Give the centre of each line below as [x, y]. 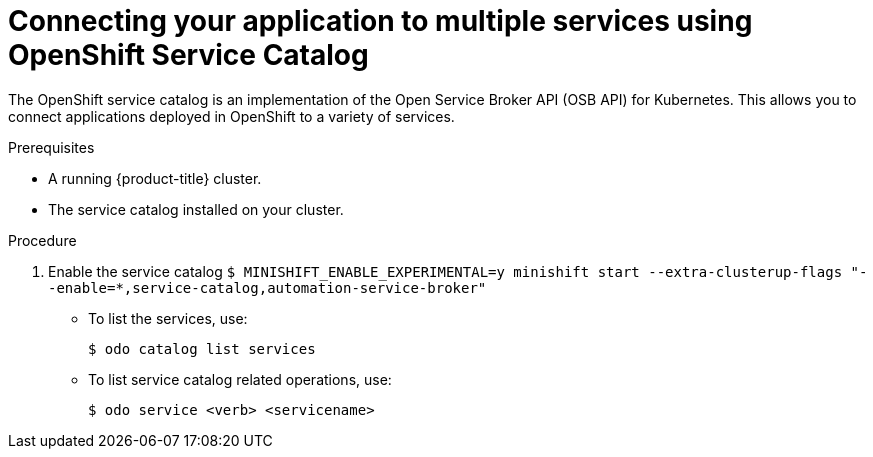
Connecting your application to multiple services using [380, 21]
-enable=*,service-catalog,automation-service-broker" [267, 287]
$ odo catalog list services [202, 348]
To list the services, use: [168, 318]
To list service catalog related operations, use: [240, 379]
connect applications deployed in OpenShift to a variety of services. [231, 116]
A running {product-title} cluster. [155, 178]
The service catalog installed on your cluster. [196, 209]
